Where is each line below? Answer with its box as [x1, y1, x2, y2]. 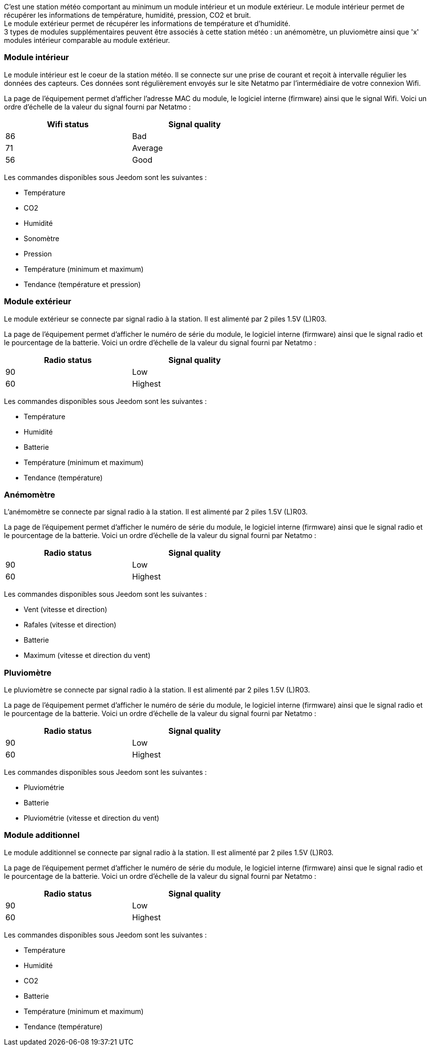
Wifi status [47, 119, 89, 129]
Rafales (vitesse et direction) [24, 620, 116, 629]
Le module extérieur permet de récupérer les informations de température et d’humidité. [4, 19, 290, 28]
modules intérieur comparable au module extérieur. [4, 36, 170, 44]
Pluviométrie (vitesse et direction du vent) [24, 814, 159, 822]
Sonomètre [24, 234, 60, 243]
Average [132, 143, 163, 153]
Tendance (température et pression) [24, 280, 141, 289]
